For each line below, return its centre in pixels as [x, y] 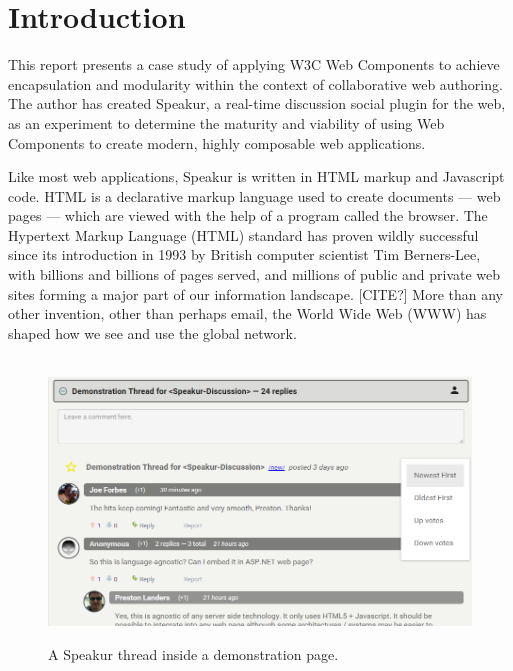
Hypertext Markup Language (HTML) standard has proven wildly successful [243, 234]
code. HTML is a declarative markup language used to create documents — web [254, 195]
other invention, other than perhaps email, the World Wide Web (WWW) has [247, 313]
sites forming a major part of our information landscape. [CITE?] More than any [255, 293]
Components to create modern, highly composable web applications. [217, 142]
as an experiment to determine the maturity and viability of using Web [226, 122]
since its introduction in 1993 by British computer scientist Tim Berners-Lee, [244, 254]
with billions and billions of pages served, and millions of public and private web [254, 274]
